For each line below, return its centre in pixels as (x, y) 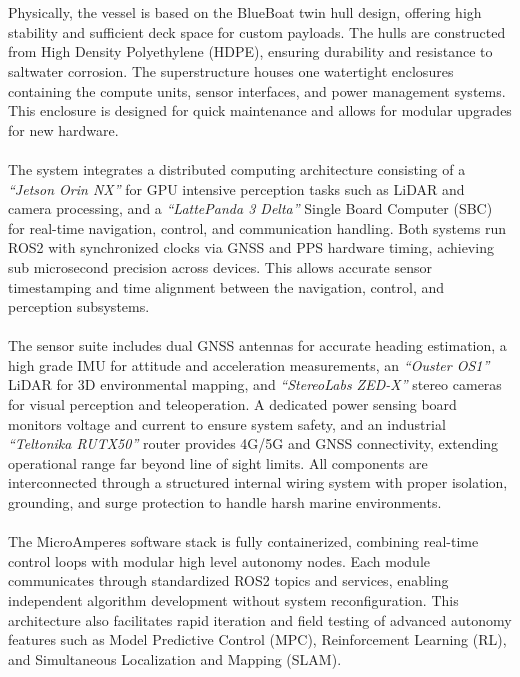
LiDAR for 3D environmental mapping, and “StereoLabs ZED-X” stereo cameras (255, 384)
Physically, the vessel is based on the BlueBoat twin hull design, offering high (245, 12)
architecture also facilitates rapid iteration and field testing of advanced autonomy (260, 619)
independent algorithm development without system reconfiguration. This (233, 600)
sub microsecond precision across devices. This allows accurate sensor (220, 266)
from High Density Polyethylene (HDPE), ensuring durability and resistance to (250, 51)
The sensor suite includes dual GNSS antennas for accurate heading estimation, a (257, 345)
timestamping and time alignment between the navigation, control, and (226, 286)
